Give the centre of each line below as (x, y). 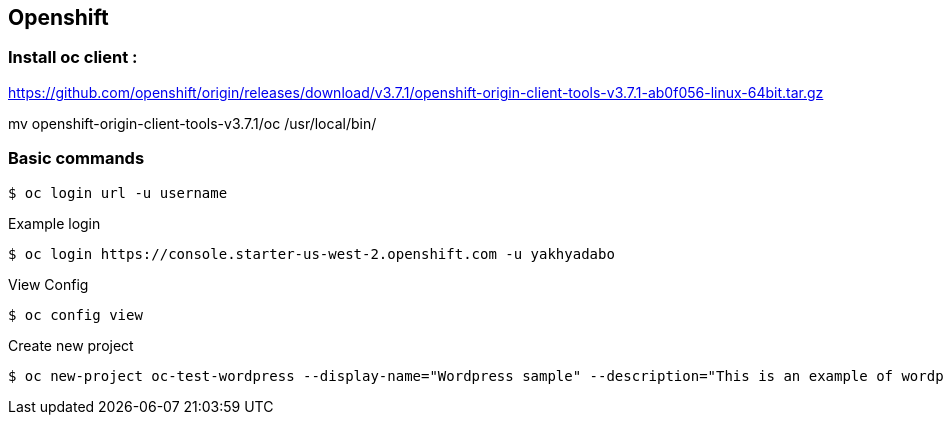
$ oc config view (75, 314)
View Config (48, 284)
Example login (54, 223)
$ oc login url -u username (118, 192)
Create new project (71, 345)
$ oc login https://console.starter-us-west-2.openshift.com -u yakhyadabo (311, 253)
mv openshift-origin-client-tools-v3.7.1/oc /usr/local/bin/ (192, 123)
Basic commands (76, 158)
